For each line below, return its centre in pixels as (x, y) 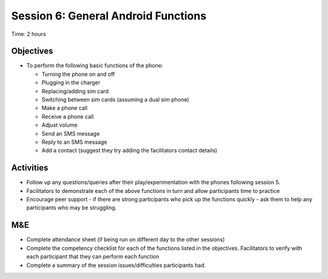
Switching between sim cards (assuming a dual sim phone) (115, 99)
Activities (30, 168)
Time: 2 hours (29, 34)
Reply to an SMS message (74, 142)
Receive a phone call (68, 116)
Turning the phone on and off (78, 74)
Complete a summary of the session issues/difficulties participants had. (116, 265)
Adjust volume (60, 125)
